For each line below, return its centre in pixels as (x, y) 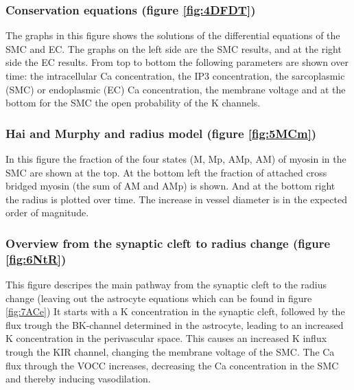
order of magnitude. (47, 213)
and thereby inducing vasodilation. (78, 379)
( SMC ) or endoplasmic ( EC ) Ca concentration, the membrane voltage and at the (176, 89)
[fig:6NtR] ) (36, 259)
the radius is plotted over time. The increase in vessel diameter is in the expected (176, 199)
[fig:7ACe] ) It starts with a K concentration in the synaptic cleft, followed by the (175, 311)
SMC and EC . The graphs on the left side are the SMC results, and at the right (174, 48)
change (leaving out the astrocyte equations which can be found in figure (159, 298)
